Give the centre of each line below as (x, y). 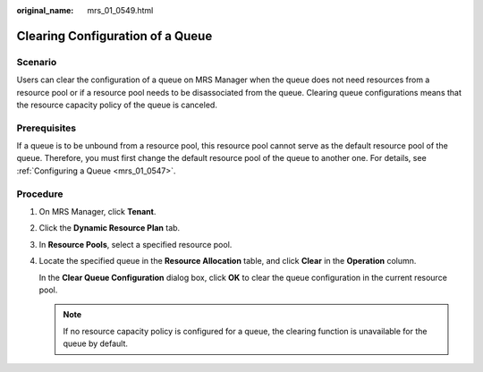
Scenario (37, 62)
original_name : (45, 10)
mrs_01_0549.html (120, 10)
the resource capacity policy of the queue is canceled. (117, 105)
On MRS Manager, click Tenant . (97, 211)
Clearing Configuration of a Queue (114, 36)
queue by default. (96, 343)
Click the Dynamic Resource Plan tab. (110, 228)
